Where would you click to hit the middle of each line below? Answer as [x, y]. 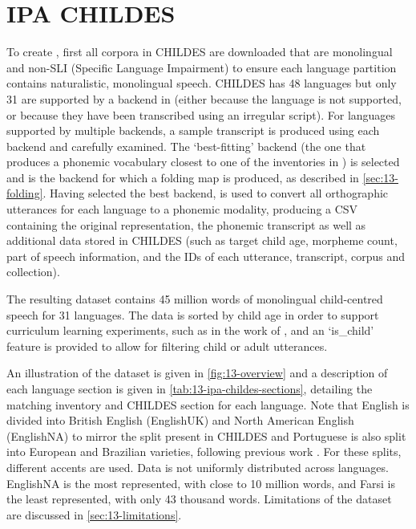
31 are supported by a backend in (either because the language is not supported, [204, 98]
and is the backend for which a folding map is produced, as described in [183, 177]
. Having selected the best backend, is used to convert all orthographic [216, 193]
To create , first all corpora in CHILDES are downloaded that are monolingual [200, 52]
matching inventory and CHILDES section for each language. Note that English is [208, 404]
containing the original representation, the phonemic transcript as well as [186, 224]
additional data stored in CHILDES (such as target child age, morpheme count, [202, 240]
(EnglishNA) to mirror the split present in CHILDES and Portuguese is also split [206, 435]
